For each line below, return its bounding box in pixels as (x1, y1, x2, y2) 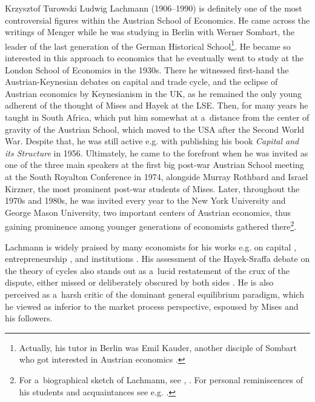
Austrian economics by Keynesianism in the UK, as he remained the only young (5, 87, 302, 99)
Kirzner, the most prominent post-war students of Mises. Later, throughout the (5, 182, 300, 195)
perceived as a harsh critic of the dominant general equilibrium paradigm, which (5, 287, 304, 300)
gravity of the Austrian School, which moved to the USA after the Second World (5, 122, 305, 135)
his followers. (5, 312, 53, 324)
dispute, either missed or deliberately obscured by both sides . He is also (5, 276, 274, 289)
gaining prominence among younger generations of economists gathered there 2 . (5, 218, 297, 232)
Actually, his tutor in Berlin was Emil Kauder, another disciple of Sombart (19, 341, 297, 353)
